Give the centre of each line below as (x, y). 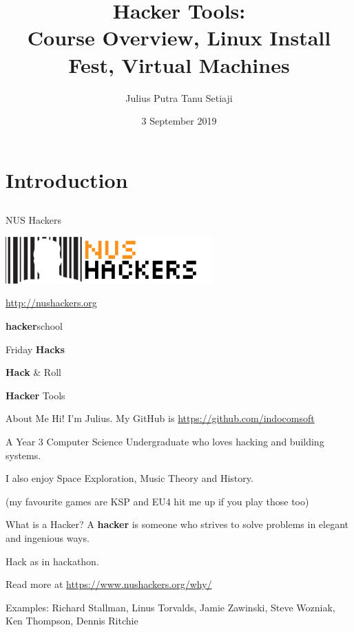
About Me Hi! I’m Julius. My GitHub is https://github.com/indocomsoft (160, 418)
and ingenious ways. (48, 537)
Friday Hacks (35, 349)
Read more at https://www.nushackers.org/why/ (109, 584)
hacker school (34, 326)
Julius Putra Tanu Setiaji (179, 97)
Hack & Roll (33, 372)
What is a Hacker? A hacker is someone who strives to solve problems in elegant (177, 524)
